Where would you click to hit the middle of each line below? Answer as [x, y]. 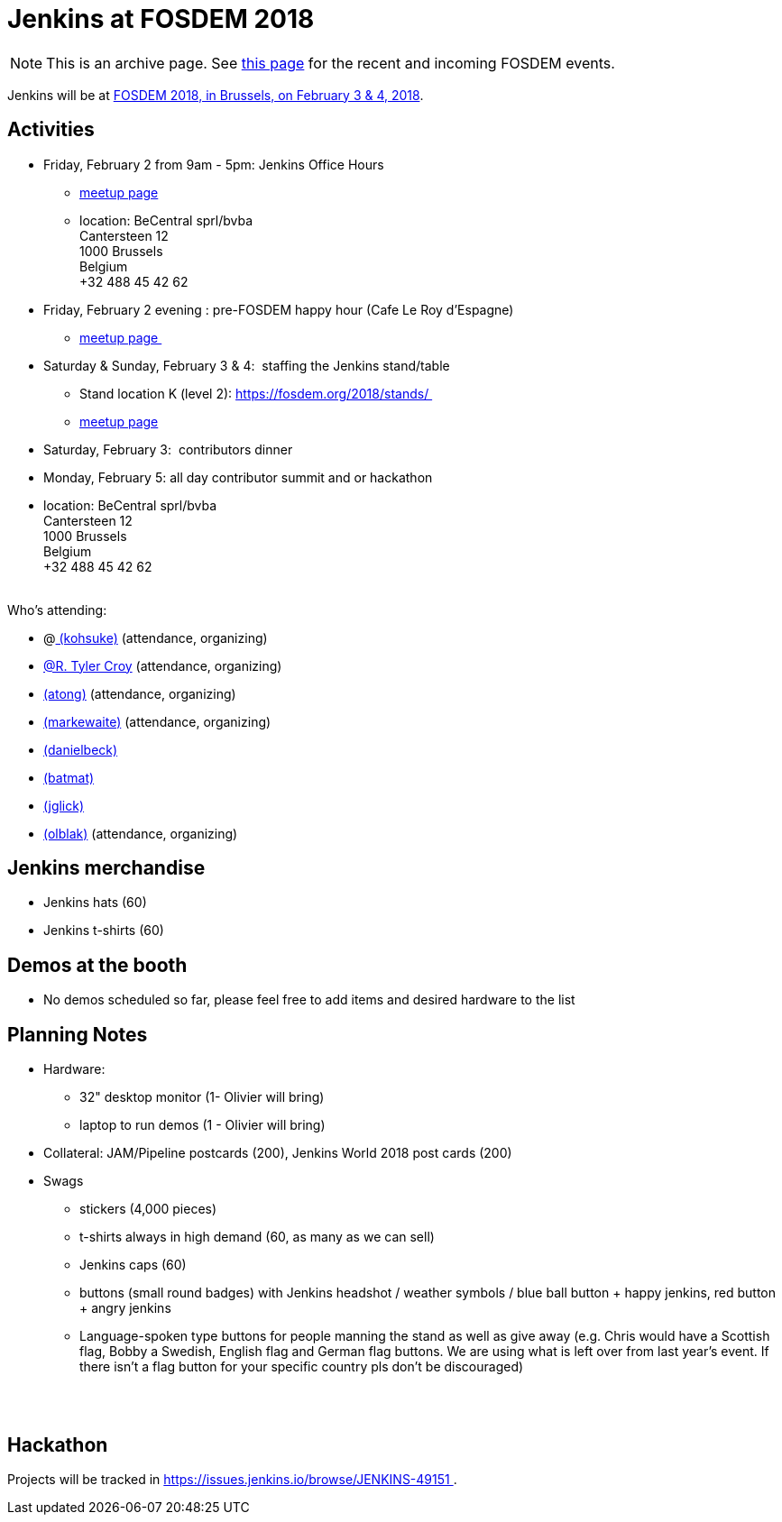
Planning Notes [78, 1034]
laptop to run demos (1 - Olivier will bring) [202, 1125]
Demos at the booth [97, 965]
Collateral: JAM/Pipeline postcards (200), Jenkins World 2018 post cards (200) [278, 1153]
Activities [51, 130]
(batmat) [69, 777]
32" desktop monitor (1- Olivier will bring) [202, 1097]
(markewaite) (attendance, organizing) [157, 721]
